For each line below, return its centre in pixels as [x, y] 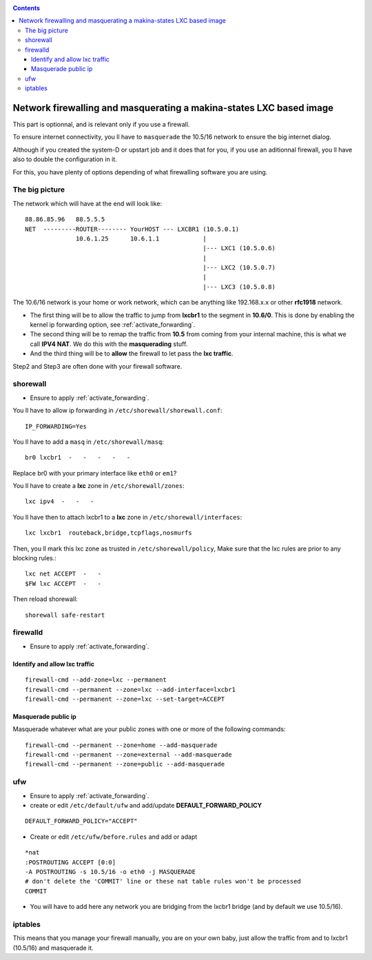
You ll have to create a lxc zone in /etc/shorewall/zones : [99, 486]
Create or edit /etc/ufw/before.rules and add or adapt [114, 837]
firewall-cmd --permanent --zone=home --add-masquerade [121, 745]
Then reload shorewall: [45, 599]
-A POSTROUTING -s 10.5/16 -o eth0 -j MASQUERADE [111, 871]
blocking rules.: [34, 558]
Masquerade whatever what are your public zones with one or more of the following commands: [149, 729]
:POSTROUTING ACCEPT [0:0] [71, 862]
